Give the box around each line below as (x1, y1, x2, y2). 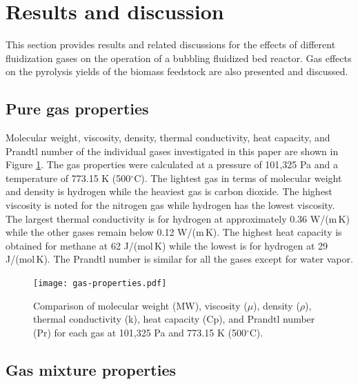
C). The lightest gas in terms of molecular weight (134, 170, 342, 185)
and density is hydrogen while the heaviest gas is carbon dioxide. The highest (6, 184, 332, 199)
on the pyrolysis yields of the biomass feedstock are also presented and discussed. (6, 64, 348, 79)
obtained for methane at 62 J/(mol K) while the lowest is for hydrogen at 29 (6, 238, 328, 252)
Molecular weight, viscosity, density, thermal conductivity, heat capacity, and (6, 130, 330, 145)
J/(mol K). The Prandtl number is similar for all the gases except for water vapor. (6, 252, 353, 266)
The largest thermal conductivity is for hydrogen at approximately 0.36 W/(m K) (6, 211, 350, 225)
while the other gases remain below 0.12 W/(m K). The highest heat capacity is (6, 225, 342, 239)
